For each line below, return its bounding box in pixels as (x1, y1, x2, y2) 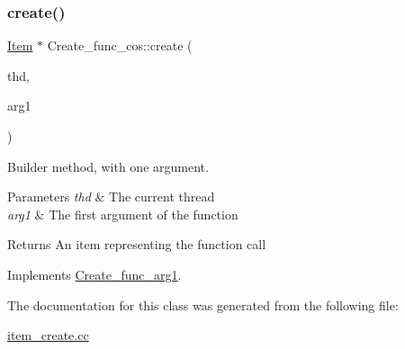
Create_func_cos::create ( (47, 36, 193, 55)
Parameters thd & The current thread (7, 187, 215, 206)
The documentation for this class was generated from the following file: (7, 295, 399, 314)
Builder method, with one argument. (7, 157, 209, 175)
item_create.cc (7, 326, 89, 345)
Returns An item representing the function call (7, 235, 266, 254)
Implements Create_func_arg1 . (7, 264, 182, 283)
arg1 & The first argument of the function (7, 204, 238, 223)
